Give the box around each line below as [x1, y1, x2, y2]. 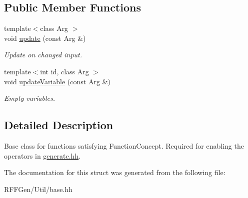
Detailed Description [4, 117, 113, 133]
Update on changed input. [4, 49, 82, 60]
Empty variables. [4, 93, 55, 103]
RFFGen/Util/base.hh [4, 184, 72, 194]
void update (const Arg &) [4, 32, 86, 43]
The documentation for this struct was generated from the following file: [4, 167, 225, 178]
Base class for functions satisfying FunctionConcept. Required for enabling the [4, 140, 244, 151]
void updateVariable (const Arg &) [4, 76, 110, 86]
